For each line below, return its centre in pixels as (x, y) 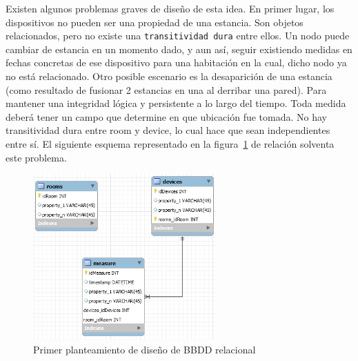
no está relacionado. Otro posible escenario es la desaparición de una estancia (169, 76)
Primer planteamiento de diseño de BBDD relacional (145, 349)
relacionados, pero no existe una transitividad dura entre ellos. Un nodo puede (178, 36)
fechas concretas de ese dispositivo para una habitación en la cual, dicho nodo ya (176, 62)
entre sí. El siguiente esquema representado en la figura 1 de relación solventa (170, 144)
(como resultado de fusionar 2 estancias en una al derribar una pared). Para (166, 89)
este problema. (36, 157)
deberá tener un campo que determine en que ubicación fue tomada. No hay (167, 116)
